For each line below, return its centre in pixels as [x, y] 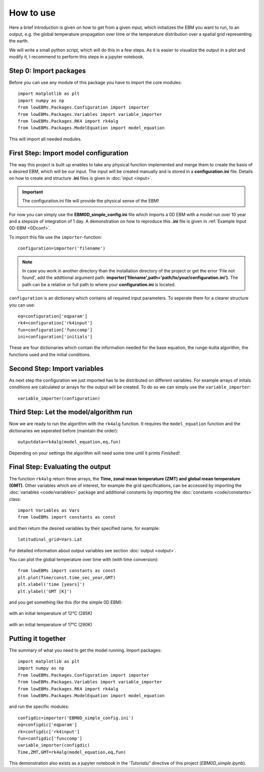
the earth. [19, 41]
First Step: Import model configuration [69, 153]
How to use [32, 13]
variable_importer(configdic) [54, 745]
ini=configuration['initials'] [55, 337]
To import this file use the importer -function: [55, 237]
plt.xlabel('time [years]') [51, 584]
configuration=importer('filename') [62, 249]
